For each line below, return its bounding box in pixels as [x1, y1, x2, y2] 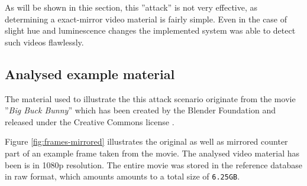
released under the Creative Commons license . [5, 115, 174, 128]
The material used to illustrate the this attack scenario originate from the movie [5, 92, 296, 105]
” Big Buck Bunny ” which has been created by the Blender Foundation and [5, 104, 276, 116]
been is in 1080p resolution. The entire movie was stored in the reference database [5, 158, 302, 171]
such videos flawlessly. [5, 35, 84, 48]
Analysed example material [5, 64, 175, 83]
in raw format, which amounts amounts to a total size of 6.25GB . [5, 170, 240, 182]
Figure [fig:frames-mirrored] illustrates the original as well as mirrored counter [5, 135, 288, 148]
